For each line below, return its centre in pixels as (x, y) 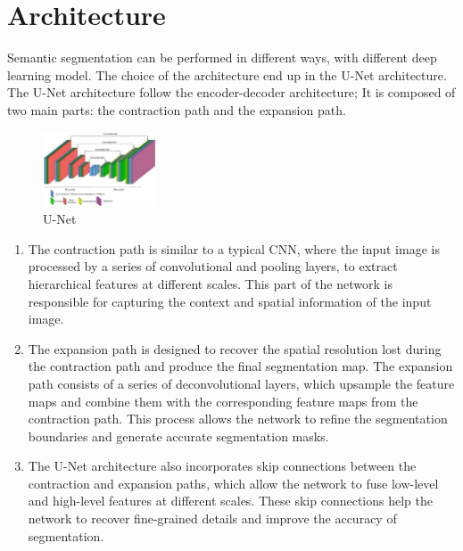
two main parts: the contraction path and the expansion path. (177, 109)
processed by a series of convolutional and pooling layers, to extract (213, 266)
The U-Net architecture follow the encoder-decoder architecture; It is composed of (231, 92)
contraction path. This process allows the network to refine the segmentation (238, 419)
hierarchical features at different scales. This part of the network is (210, 283)
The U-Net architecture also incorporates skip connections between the (222, 466)
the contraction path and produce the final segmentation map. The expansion (240, 366)
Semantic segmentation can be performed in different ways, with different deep (222, 58)
